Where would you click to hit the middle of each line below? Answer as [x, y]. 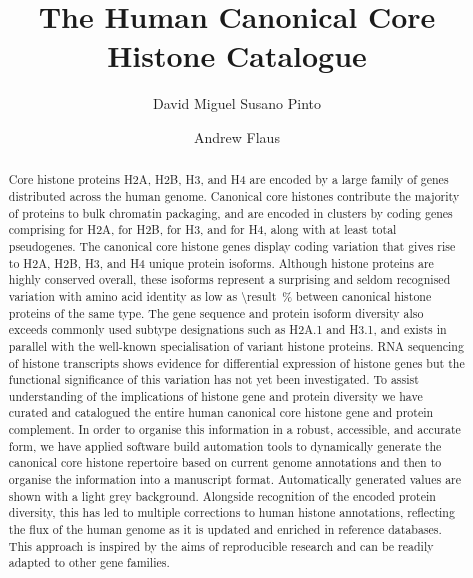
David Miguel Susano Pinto [237, 103]
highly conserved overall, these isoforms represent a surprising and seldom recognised [229, 279]
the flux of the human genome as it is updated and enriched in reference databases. [225, 529]
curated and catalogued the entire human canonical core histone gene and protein [221, 412]
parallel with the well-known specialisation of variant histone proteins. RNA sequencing [236, 345]
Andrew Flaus [237, 136]
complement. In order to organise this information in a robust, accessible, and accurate [234, 429]
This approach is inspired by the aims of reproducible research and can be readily [221, 545]
